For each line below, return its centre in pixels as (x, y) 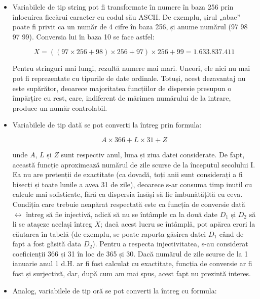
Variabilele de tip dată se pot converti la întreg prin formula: (107, 125)
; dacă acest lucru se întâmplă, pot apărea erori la (178, 224)
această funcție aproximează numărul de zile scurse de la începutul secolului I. (134, 164)
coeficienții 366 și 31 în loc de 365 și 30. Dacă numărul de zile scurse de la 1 (130, 253)
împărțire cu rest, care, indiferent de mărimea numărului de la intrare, (122, 98)
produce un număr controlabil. (60, 108)
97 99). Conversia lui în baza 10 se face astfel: (83, 36)
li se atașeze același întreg (52, 224)
